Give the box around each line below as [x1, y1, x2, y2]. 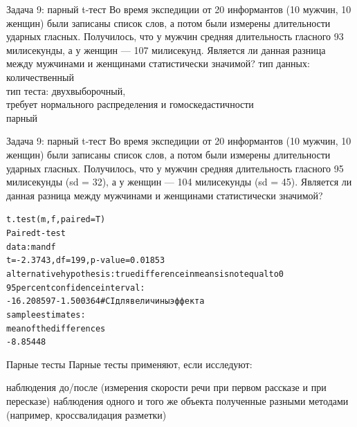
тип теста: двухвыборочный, [6, 83, 126, 98]
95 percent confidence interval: [6, 282, 145, 293]
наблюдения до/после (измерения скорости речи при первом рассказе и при [6, 380, 327, 394]
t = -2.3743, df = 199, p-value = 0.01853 [6, 255, 165, 266]
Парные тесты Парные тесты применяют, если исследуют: [6, 356, 253, 371]
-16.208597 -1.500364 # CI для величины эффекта [6, 296, 205, 307]
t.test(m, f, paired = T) [6, 215, 106, 225]
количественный [6, 69, 74, 84]
